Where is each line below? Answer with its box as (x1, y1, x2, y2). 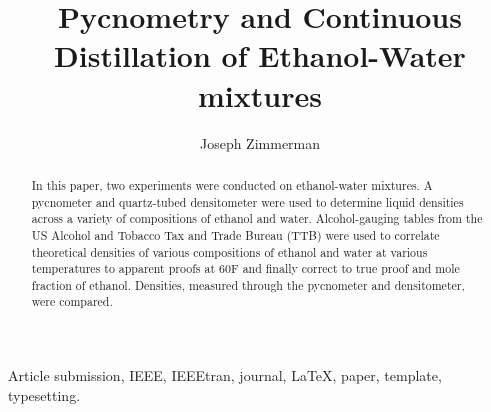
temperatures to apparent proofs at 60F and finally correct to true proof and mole (31, 260, 460, 277)
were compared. (31, 293, 113, 310)
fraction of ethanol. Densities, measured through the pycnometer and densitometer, (31, 276, 465, 293)
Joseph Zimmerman (199, 132, 321, 153)
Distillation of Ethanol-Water (54, 35, 466, 76)
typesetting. (8, 384, 81, 405)
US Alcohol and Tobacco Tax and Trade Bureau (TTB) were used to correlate (31, 226, 440, 243)
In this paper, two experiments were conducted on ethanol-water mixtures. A (31, 176, 433, 193)
